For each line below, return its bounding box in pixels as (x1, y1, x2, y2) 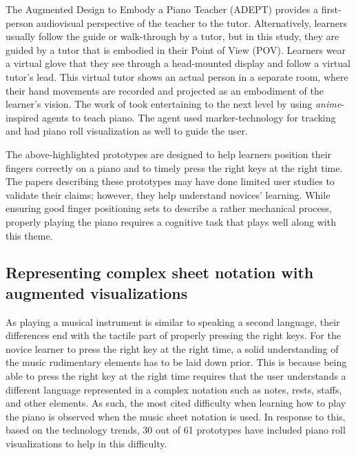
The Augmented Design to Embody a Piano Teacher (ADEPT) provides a (6, 2, 319, 16)
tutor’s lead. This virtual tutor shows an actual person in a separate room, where (6, 69, 348, 84)
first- (321, 2, 342, 16)
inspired (6, 110, 39, 124)
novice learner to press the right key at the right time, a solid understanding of (6, 341, 339, 356)
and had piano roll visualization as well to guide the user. (6, 124, 248, 138)
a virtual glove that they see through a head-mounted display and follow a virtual (6, 56, 350, 70)
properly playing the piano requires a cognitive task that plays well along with (6, 214, 336, 229)
